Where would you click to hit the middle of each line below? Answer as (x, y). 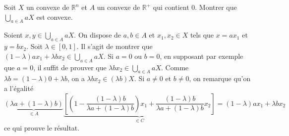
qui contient (171, 7)
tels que (202, 35)
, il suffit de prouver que (70, 67)
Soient (13, 35)
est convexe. (55, 17)
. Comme (175, 67)
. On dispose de (98, 35)
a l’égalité (19, 88)
